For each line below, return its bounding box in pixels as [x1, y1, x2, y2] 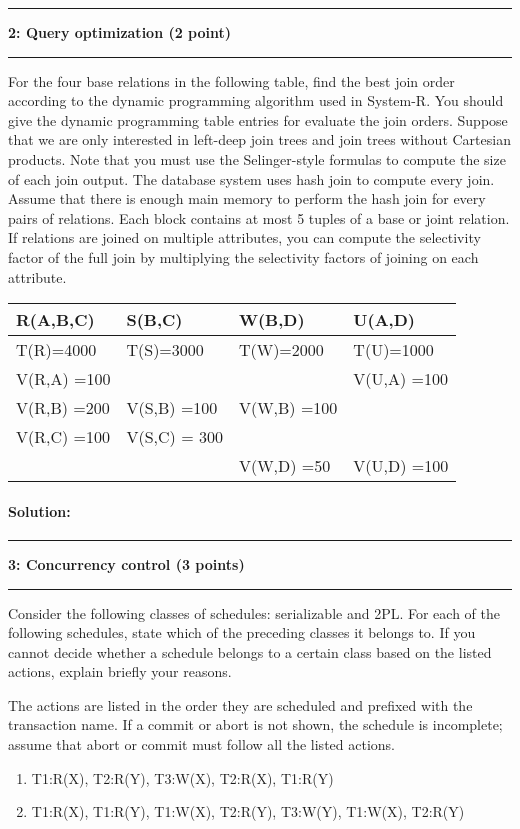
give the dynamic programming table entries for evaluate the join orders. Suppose [8, 109, 508, 130]
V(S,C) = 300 [126, 425, 223, 449]
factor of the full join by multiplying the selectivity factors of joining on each [8, 246, 479, 267]
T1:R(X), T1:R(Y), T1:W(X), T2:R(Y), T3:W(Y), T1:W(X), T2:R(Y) [31, 801, 465, 822]
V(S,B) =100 [126, 396, 218, 420]
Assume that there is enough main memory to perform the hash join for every [8, 188, 486, 209]
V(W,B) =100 [238, 396, 338, 420]
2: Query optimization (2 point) [8, 22, 232, 42]
